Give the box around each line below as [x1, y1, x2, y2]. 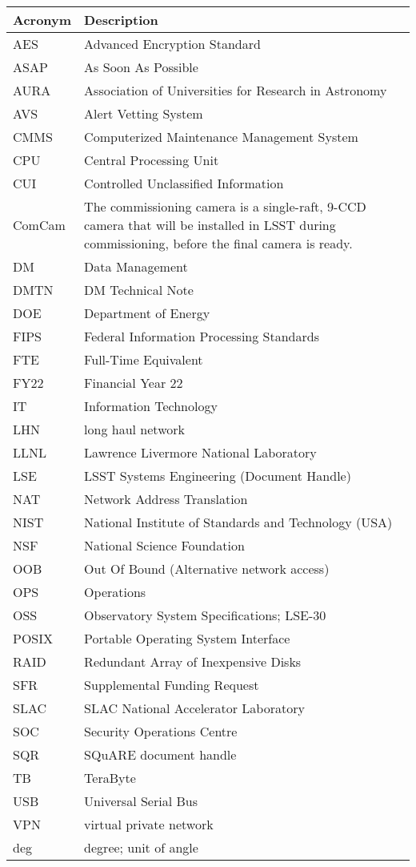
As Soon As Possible [84, 58, 198, 76]
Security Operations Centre [84, 722, 238, 740]
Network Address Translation [84, 490, 248, 508]
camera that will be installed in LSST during [84, 216, 336, 234]
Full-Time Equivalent [84, 350, 203, 369]
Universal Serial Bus [84, 792, 198, 810]
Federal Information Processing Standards [84, 327, 319, 345]
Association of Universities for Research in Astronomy [84, 81, 387, 99]
